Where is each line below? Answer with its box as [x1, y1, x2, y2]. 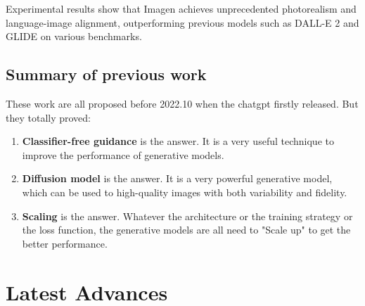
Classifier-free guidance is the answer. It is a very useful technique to [22, 134, 334, 148]
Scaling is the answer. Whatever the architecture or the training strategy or [22, 208, 353, 223]
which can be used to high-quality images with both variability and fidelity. [22, 184, 347, 199]
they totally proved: [6, 110, 91, 125]
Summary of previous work [6, 63, 207, 85]
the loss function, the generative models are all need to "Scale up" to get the [22, 222, 351, 237]
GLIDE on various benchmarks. [6, 29, 142, 44]
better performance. [22, 236, 108, 250]
